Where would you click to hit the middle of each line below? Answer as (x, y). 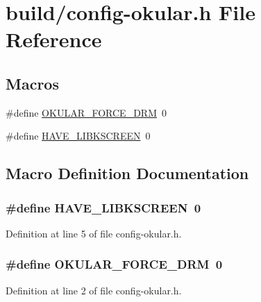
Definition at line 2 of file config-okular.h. (94, 290)
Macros (32, 83)
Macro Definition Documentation (127, 173)
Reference (54, 39)
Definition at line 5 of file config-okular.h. (94, 233)
